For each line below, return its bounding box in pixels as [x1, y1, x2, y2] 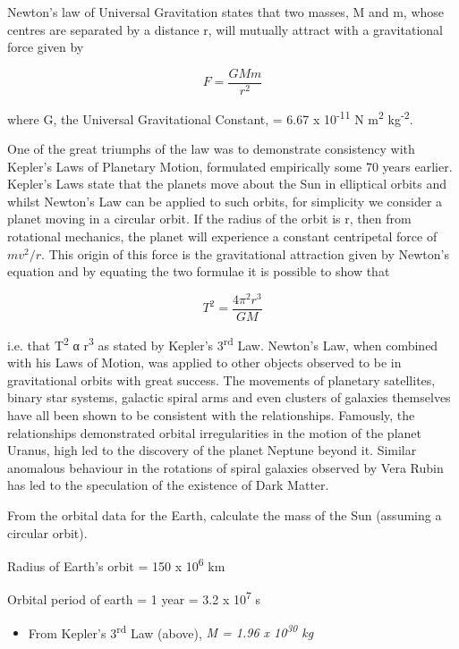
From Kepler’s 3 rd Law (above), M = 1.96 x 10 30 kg [28, 620, 314, 642]
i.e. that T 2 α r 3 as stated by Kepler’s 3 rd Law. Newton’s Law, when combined [7, 333, 438, 354]
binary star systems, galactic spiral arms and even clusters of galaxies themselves [7, 388, 451, 407]
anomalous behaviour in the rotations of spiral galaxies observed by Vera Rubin [7, 458, 444, 476]
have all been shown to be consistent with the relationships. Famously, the [7, 406, 415, 425]
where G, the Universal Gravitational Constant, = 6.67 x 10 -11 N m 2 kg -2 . [7, 106, 413, 128]
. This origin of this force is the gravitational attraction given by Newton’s [41, 244, 449, 263]
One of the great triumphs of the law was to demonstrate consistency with [7, 139, 415, 158]
